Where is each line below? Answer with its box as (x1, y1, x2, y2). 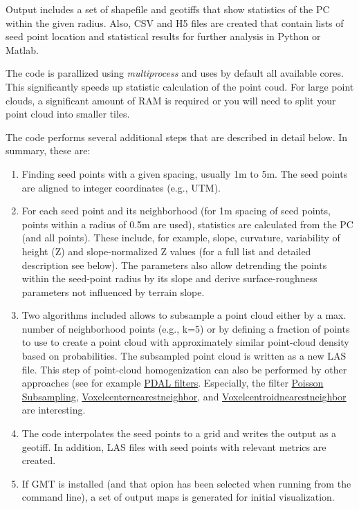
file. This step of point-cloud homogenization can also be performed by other (21, 362, 347, 376)
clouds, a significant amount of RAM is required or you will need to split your (6, 93, 336, 107)
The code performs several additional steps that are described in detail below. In (6, 129, 348, 144)
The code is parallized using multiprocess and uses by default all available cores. (6, 66, 344, 80)
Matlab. (6, 42, 39, 57)
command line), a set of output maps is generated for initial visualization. (21, 490, 335, 504)
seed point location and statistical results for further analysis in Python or (6, 29, 321, 44)
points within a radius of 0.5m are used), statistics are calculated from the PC (21, 216, 353, 231)
